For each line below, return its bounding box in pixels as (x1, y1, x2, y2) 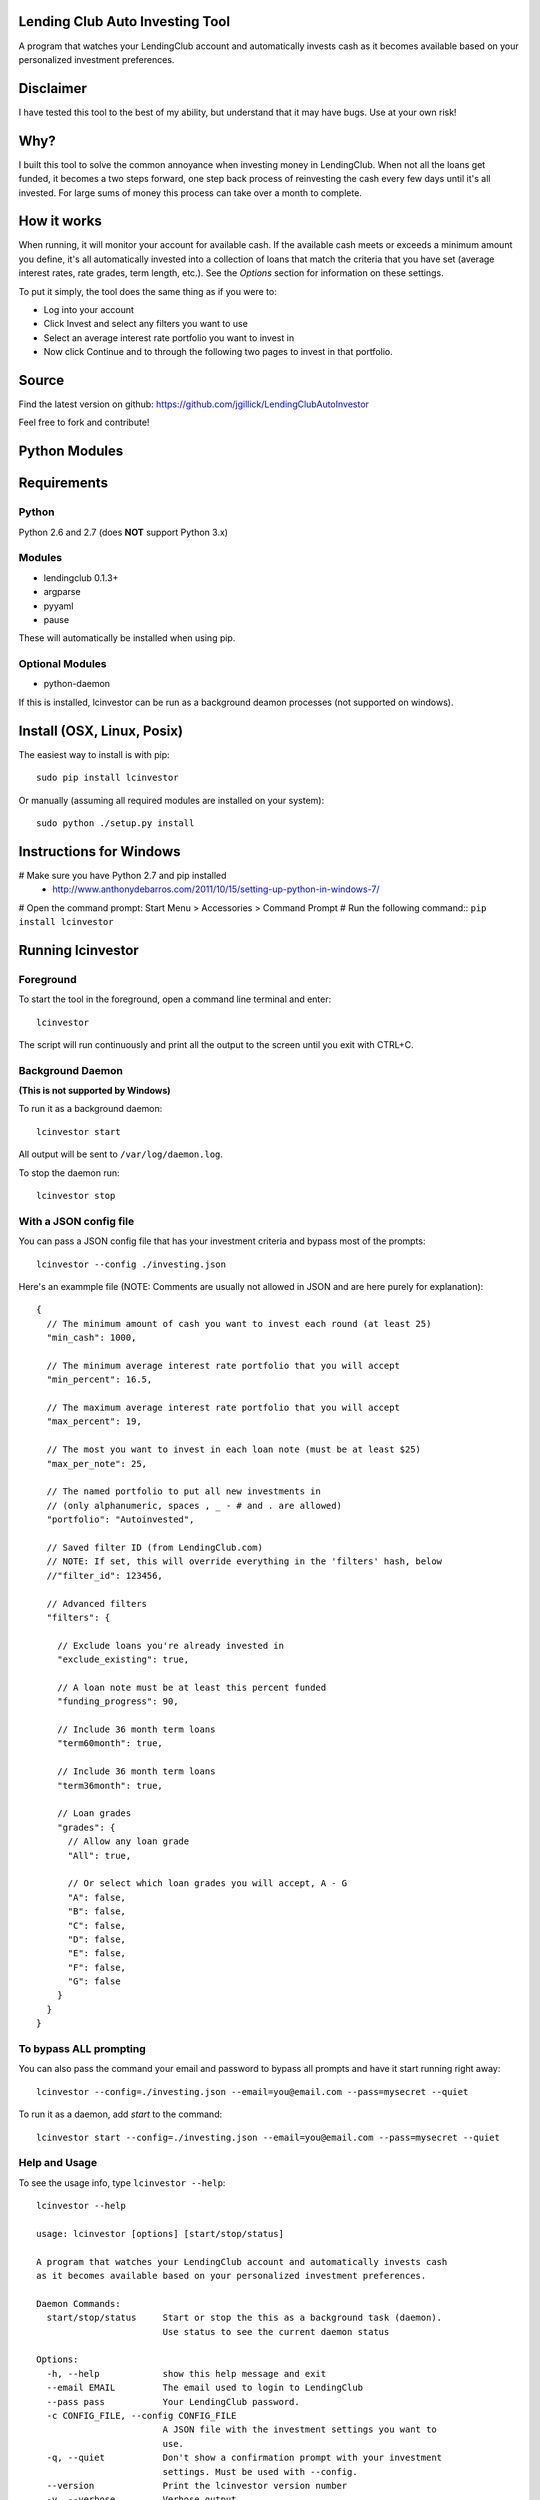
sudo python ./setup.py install (36, 817, 195, 829)
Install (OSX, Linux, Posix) (18, 722, 184, 739)
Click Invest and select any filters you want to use (43, 318, 249, 330)
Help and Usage (18, 2156, 98, 2170)
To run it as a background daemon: (18, 1103, 163, 1115)
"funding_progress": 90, (56, 1696, 179, 1707)
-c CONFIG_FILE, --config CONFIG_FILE (46, 2410, 237, 2421)
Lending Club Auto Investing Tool (18, 13, 230, 30)
